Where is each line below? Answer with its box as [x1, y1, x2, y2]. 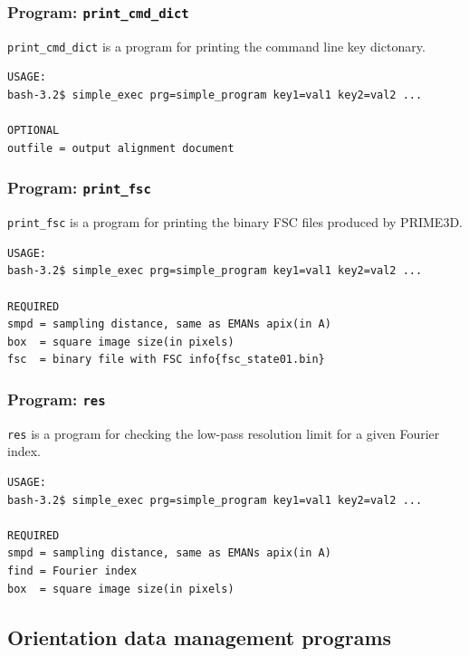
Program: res [7, 387, 106, 410]
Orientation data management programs [7, 623, 392, 651]
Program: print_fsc [7, 176, 151, 199]
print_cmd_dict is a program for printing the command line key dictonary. [7, 36, 426, 55]
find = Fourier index [7, 565, 138, 577]
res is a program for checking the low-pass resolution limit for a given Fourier [7, 423, 440, 442]
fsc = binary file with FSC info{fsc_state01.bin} [7, 353, 325, 366]
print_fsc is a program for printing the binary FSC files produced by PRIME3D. [7, 213, 463, 232]
